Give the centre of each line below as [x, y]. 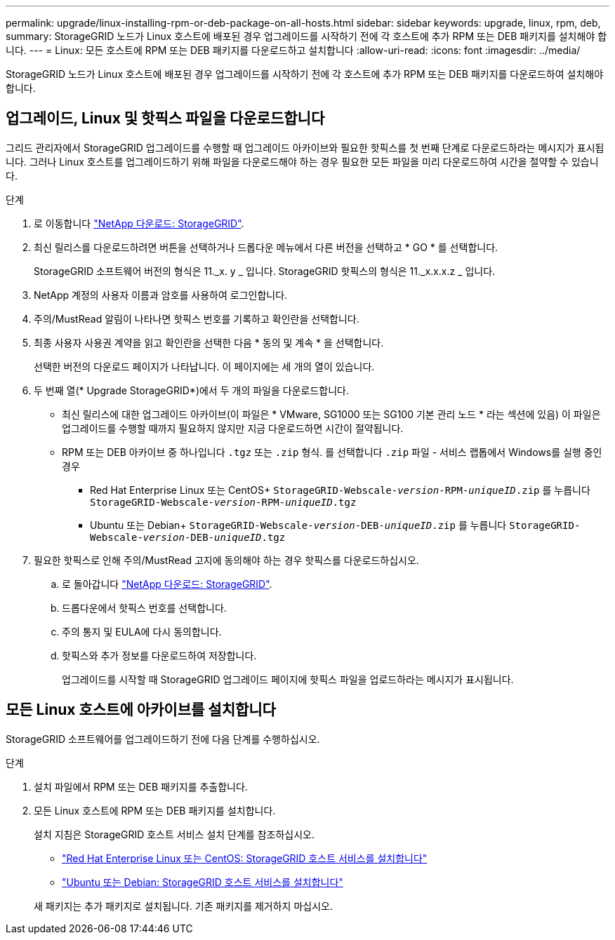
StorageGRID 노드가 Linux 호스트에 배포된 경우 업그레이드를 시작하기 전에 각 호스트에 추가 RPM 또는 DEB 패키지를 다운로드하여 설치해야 [305, 74]
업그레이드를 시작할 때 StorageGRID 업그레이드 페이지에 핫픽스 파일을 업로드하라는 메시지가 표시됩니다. [288, 679]
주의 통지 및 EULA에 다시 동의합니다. [142, 631]
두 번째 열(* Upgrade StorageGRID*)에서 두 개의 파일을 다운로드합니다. [191, 390]
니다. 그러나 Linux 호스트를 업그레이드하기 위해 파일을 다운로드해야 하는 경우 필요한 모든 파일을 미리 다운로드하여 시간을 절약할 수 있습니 [302, 161]
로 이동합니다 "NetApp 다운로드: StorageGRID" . [139, 223]
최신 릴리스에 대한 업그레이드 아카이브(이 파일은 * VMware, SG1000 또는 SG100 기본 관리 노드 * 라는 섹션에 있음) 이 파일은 [331, 414]
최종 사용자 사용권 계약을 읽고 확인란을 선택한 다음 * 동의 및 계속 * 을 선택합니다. [209, 342]
